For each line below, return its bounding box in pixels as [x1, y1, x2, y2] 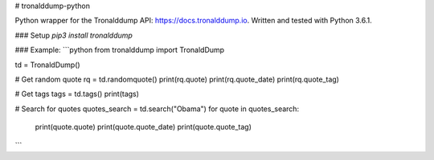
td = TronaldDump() [14, 60, 80, 70]
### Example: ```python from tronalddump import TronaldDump [14, 45, 225, 55]
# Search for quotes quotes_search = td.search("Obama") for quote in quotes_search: [14, 104, 300, 114]
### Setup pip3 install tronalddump [14, 30, 133, 40]
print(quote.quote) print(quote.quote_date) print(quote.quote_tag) [35, 122, 252, 132]
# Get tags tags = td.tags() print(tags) [14, 89, 140, 99]
